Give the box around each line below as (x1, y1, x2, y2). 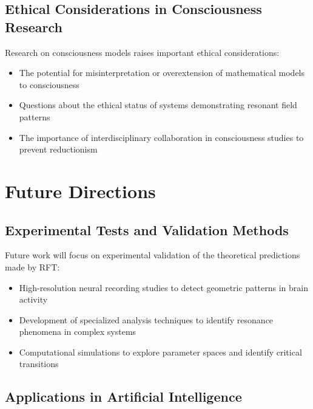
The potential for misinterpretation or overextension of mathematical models (19, 66, 305, 79)
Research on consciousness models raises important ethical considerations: (5, 46, 280, 58)
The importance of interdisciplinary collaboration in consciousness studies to (19, 131, 304, 143)
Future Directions (5, 178, 156, 203)
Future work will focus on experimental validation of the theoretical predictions (5, 249, 300, 261)
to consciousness (19, 78, 79, 91)
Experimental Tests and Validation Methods (5, 220, 289, 239)
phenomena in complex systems (19, 325, 136, 338)
